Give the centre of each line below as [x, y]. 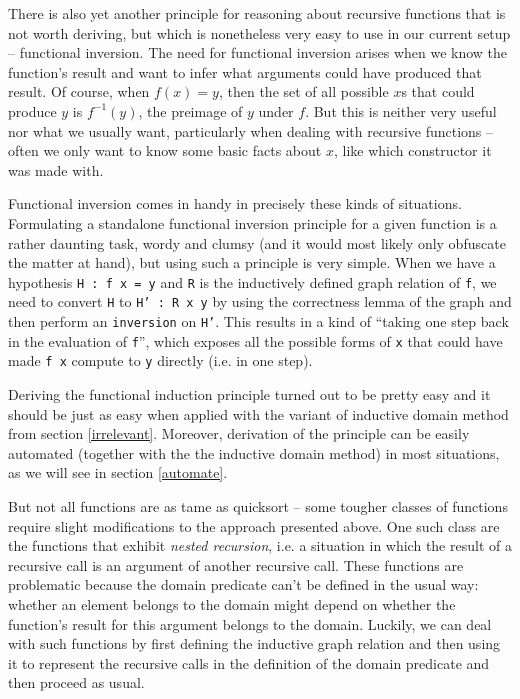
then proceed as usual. [76, 682]
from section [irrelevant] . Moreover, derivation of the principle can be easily [239, 433]
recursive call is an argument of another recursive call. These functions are [236, 564]
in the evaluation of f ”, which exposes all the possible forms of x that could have [255, 340]
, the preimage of [190, 110]
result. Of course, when [79, 91]
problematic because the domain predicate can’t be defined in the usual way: [243, 584]
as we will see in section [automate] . [118, 472]
